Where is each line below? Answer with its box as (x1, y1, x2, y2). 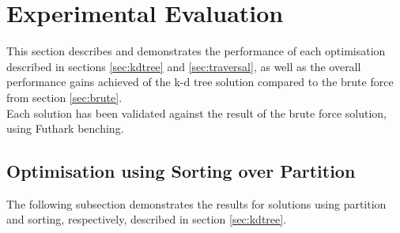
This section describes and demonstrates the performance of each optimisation (6, 43, 386, 59)
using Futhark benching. (6, 120, 124, 137)
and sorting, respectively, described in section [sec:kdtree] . (6, 211, 287, 227)
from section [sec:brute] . (6, 88, 123, 105)
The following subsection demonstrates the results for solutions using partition (6, 195, 387, 212)
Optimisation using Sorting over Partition (6, 159, 356, 183)
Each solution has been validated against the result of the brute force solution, (6, 104, 387, 121)
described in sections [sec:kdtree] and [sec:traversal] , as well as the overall (6, 58, 361, 74)
